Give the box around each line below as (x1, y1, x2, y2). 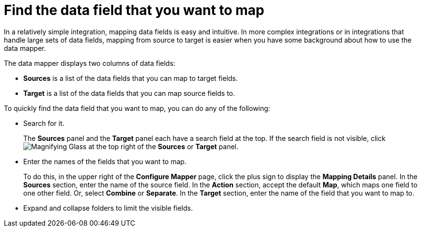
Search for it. (23, 119, 64, 127)
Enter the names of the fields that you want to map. (23, 157, 187, 166)
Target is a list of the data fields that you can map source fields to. (23, 89, 235, 97)
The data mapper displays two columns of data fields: (4, 59, 175, 67)
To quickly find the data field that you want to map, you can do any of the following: (4, 104, 270, 112)
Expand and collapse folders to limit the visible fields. (23, 203, 193, 212)
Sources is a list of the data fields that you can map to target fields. (23, 74, 238, 82)
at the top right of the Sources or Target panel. (88, 142, 239, 151)
